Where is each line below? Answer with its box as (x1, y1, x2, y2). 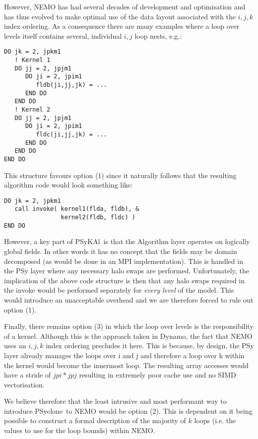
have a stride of (4, 370, 51, 380)
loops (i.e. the (194, 415, 236, 426)
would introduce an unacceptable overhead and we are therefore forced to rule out (4, 294, 254, 305)
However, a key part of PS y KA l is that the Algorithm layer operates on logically (4, 236, 250, 247)
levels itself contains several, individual (4, 30, 122, 41)
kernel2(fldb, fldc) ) (61, 214, 135, 221)
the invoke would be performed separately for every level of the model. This (4, 285, 234, 295)
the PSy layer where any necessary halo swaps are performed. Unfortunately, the (4, 265, 249, 276)
